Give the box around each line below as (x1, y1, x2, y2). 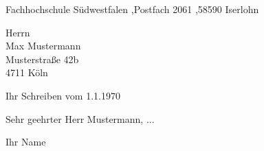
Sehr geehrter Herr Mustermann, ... (5, 111, 155, 126)
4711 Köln (5, 65, 48, 80)
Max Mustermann (5, 38, 81, 53)
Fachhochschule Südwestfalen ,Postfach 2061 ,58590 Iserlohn (5, 2, 259, 16)
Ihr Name (5, 135, 46, 149)
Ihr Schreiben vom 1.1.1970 (5, 88, 120, 102)
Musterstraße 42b (5, 51, 79, 66)
